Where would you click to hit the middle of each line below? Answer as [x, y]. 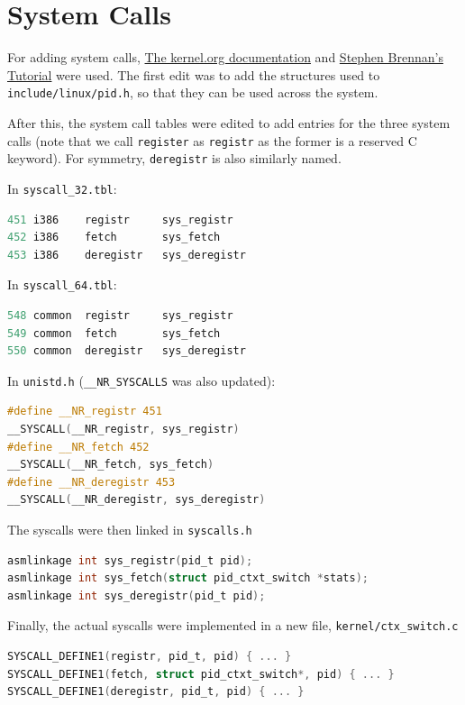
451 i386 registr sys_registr [120, 220]
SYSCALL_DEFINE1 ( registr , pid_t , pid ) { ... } [150, 657]
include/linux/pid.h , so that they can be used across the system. [193, 92]
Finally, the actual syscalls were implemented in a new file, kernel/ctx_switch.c [233, 625]
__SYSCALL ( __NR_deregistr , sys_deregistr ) [137, 500]
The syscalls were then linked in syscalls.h [130, 529]
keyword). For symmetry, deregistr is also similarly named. [174, 158]
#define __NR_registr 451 [85, 412]
